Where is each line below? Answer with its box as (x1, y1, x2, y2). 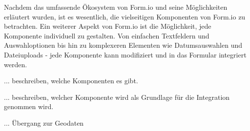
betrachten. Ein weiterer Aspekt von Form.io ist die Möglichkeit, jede (4, 21, 211, 31)
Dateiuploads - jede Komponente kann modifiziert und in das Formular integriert (4, 49, 247, 59)
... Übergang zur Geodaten (4, 117, 84, 128)
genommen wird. (4, 101, 54, 112)
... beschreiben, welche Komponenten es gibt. (4, 75, 138, 86)
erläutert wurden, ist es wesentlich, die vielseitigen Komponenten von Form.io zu (4, 11, 246, 21)
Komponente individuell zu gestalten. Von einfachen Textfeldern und (4, 30, 209, 40)
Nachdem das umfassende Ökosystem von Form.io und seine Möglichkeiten (4, 2, 228, 12)
